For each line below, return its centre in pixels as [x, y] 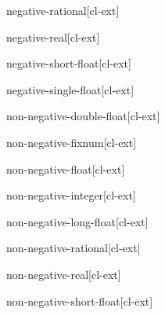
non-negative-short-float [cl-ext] [80, 300]
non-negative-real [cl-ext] [64, 274]
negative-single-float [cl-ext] [70, 89]
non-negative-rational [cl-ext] [74, 248]
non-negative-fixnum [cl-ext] [72, 142]
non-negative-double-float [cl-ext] [83, 116]
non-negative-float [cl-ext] [66, 168]
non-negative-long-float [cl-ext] [77, 221]
